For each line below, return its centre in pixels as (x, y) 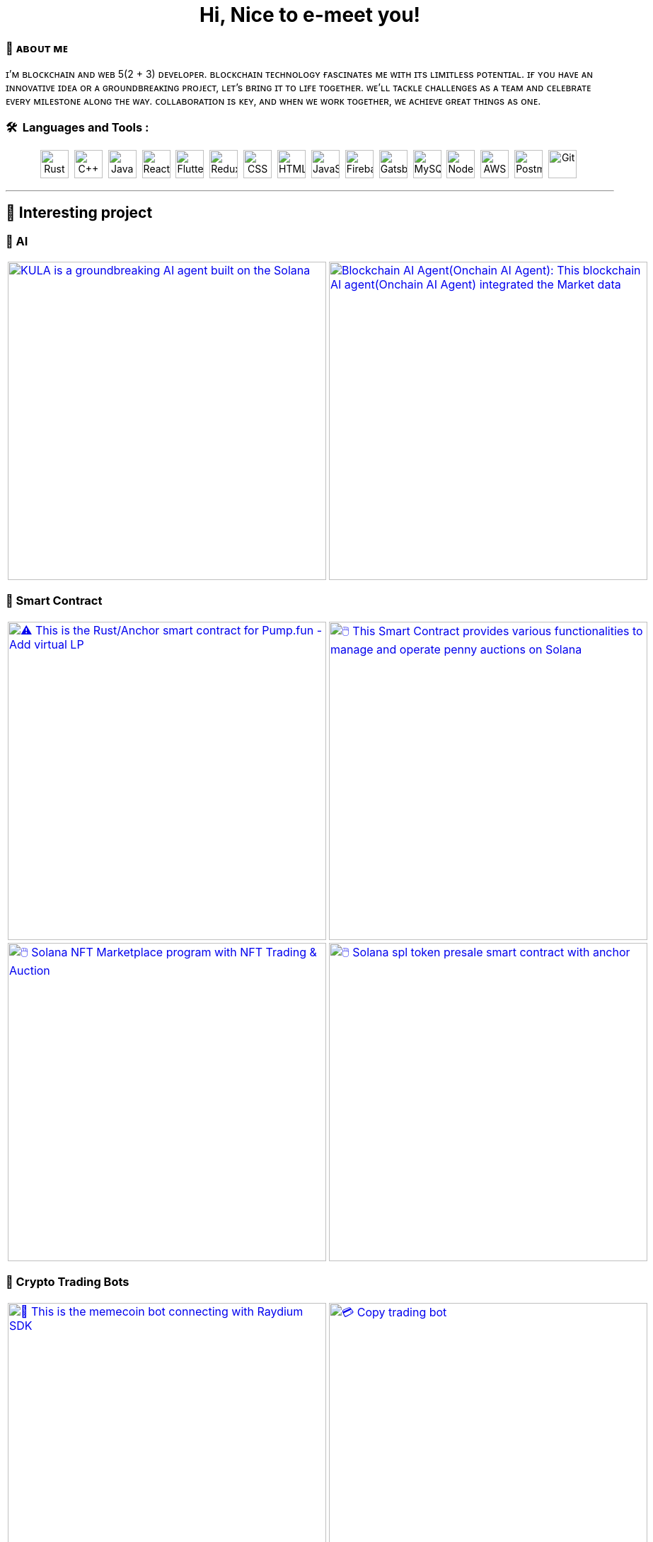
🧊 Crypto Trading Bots (68, 1282)
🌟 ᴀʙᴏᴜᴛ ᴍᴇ (37, 48)
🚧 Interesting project (79, 213)
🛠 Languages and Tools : (77, 127)
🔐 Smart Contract (54, 601)
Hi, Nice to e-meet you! (310, 15)
